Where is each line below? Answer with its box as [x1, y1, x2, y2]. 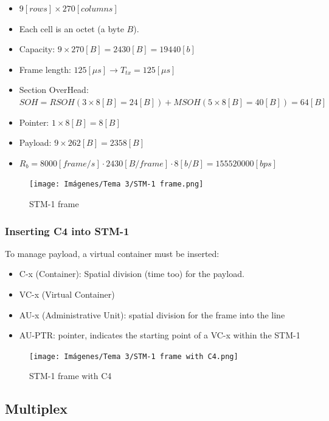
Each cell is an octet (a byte [19, 22, 124, 35]
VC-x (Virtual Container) [19, 288, 115, 300]
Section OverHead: [19, 83, 89, 96]
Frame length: [19, 63, 71, 75]
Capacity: [19, 43, 55, 55]
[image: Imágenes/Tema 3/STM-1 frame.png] [29, 180, 204, 189]
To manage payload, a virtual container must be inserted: [5, 247, 220, 259]
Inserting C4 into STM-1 [5, 223, 130, 238]
